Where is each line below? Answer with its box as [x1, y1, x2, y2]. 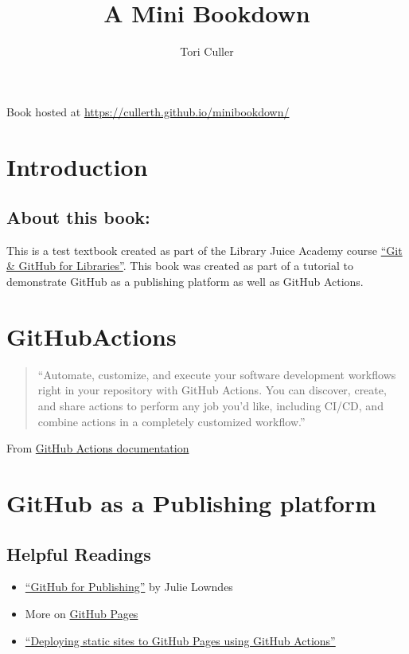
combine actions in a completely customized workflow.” [37, 413, 306, 429]
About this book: [6, 205, 150, 229]
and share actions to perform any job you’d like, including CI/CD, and [37, 397, 384, 413]
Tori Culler [180, 43, 234, 60]
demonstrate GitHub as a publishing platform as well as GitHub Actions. [6, 273, 364, 290]
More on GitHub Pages [25, 605, 138, 621]
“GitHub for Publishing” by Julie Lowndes [25, 578, 233, 595]
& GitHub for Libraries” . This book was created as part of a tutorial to [6, 257, 354, 274]
